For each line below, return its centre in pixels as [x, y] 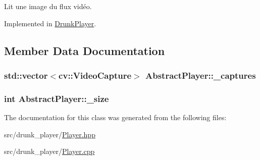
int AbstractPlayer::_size [57, 98]
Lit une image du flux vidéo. [48, 6]
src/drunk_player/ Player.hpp [50, 134]
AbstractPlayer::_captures [200, 75]
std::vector [26, 75]
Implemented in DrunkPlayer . [50, 23]
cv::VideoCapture [95, 75]
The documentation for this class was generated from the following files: [115, 117]
